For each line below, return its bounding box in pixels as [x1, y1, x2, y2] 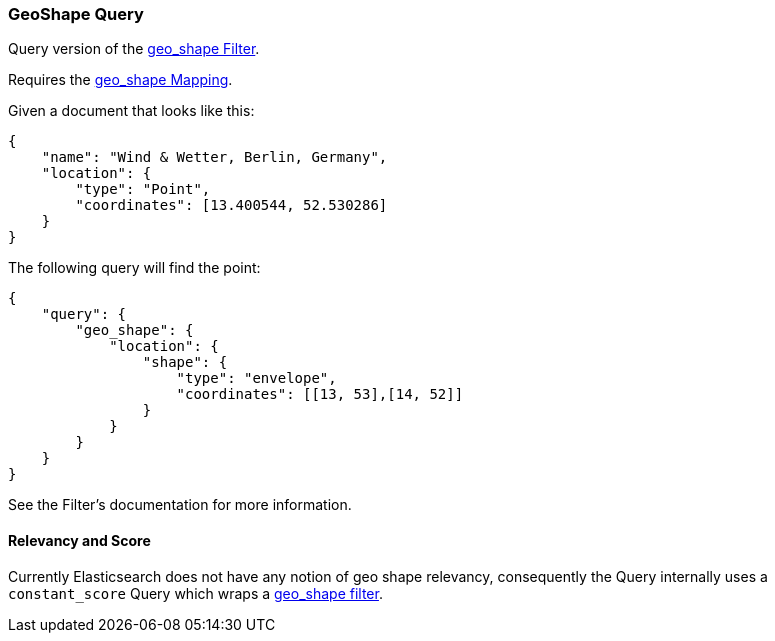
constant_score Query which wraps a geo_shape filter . [8, 584, 383, 602]
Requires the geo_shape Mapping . [8, 71, 233, 89]
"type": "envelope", [176, 370, 337, 387]
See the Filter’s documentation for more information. [8, 496, 352, 514]
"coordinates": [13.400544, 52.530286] [75, 197, 388, 214]
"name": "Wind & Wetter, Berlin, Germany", [41, 149, 388, 166]
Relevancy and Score [8, 531, 151, 549]
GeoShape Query [8, 4, 144, 24]
